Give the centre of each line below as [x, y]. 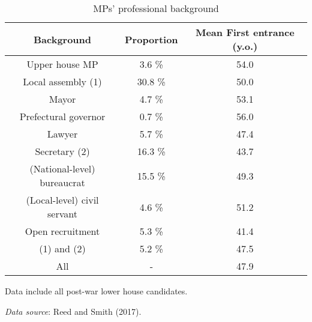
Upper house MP [62, 64]
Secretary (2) [62, 151]
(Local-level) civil [62, 200]
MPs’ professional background [156, 8]
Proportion [151, 39]
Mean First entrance [245, 32]
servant [62, 214]
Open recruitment [62, 231]
